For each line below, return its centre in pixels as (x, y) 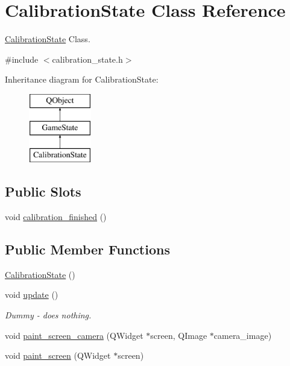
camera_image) (243, 335)
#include (22, 59)
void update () (32, 295)
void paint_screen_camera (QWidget (74, 335)
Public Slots (43, 191)
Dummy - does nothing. (48, 315)
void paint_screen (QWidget (58, 355)
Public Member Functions (87, 249)
